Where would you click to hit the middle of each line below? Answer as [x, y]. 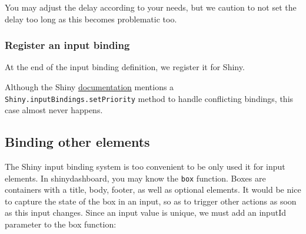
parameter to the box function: [61, 224]
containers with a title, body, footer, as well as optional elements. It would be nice [153, 189]
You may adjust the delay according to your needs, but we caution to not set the [151, 7]
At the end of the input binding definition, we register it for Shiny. [125, 67]
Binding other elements [77, 142]
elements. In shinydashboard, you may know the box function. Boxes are [135, 178]
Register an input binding [67, 45]
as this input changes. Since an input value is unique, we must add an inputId [145, 212]
